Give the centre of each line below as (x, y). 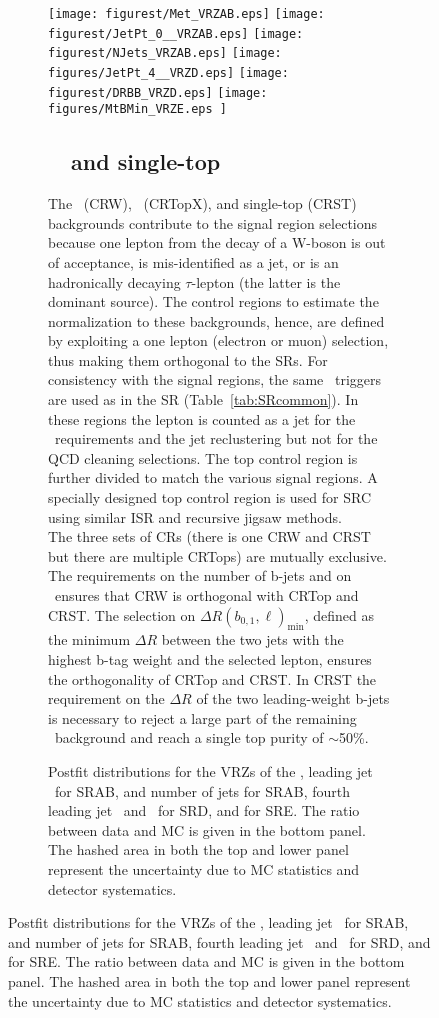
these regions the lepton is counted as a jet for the (202, 418)
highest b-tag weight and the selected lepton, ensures (210, 659)
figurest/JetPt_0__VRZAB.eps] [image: (176, 33)
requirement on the (106, 698)
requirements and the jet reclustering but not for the (216, 438)
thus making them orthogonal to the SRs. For (188, 359)
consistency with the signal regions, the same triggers (215, 379)
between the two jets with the (252, 639)
